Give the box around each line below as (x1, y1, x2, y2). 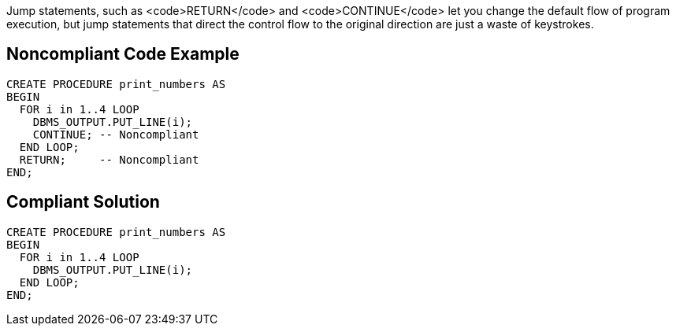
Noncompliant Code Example (6, 44, 240, 65)
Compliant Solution (6, 192, 160, 212)
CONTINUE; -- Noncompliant (32, 127, 199, 141)
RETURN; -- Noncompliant (19, 153, 199, 166)
